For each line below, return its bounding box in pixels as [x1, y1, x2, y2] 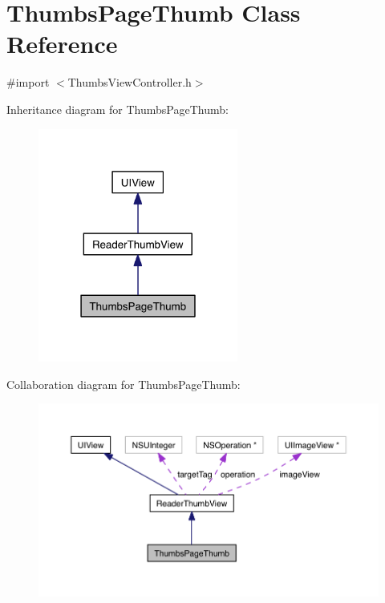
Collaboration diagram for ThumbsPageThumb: [6, 375, 241, 392]
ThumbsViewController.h [67, 74, 192, 91]
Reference [6, 27, 118, 60]
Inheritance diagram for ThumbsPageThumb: [6, 100, 229, 117]
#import [6, 74, 50, 91]
